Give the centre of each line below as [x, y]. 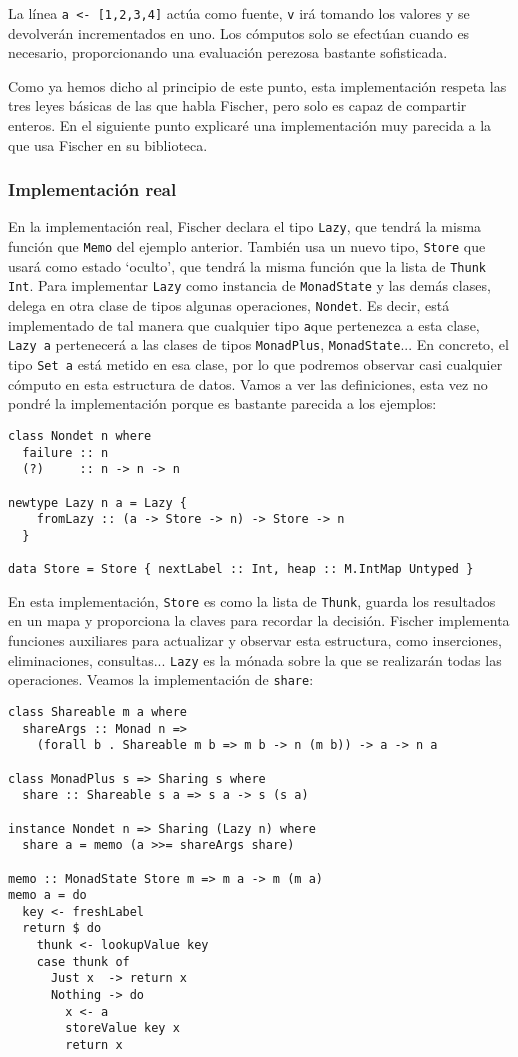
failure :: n [65, 452]
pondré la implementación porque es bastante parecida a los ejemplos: [222, 403]
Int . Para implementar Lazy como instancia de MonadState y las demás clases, [249, 285]
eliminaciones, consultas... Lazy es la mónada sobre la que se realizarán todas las [255, 659]
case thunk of [83, 961]
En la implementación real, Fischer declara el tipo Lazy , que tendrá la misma [245, 226]
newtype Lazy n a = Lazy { [97, 502]
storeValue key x [122, 1028]
